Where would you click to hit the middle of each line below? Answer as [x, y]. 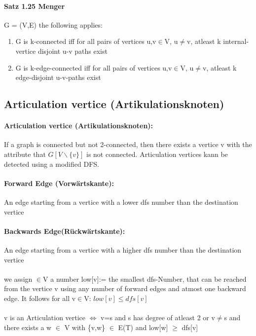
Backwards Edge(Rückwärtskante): [65, 231]
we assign [18, 279]
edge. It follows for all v [40, 298]
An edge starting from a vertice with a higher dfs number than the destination [123, 249]
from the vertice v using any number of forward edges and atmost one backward [125, 288]
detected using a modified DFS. [52, 164]
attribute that [25, 154]
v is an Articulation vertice [45, 317]
